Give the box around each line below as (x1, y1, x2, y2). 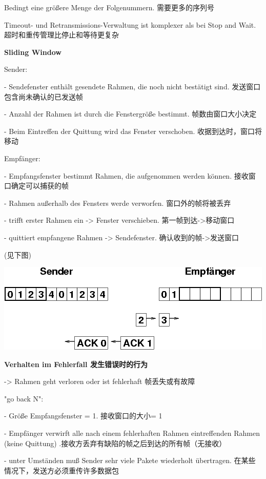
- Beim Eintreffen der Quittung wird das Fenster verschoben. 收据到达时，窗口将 (4, 125, 262, 136)
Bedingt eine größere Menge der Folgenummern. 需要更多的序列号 (4, 2, 215, 12)
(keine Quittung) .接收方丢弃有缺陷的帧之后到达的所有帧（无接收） (4, 437, 227, 448)
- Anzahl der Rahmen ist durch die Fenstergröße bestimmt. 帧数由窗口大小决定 (4, 108, 257, 119)
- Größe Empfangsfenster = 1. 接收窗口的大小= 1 (4, 410, 162, 421)
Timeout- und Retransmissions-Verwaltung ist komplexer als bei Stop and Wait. (4, 19, 256, 30)
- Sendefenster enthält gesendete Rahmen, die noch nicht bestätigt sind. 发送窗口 (4, 81, 261, 91)
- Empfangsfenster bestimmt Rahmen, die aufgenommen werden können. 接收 (4, 170, 249, 181)
